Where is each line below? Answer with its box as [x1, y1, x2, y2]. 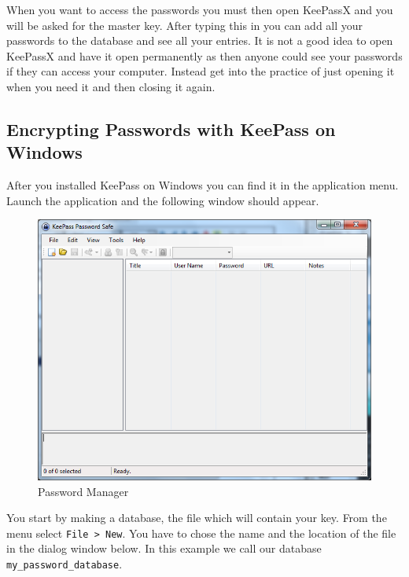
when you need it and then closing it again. [6, 78, 216, 94]
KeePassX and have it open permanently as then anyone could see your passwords [6, 47, 403, 64]
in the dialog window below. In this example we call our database [6, 540, 322, 557]
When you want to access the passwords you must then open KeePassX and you [6, 2, 393, 17]
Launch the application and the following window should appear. [6, 192, 319, 208]
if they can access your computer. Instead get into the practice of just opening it [6, 63, 395, 79]
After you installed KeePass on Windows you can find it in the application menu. [6, 177, 399, 193]
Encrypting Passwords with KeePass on [6, 116, 336, 141]
